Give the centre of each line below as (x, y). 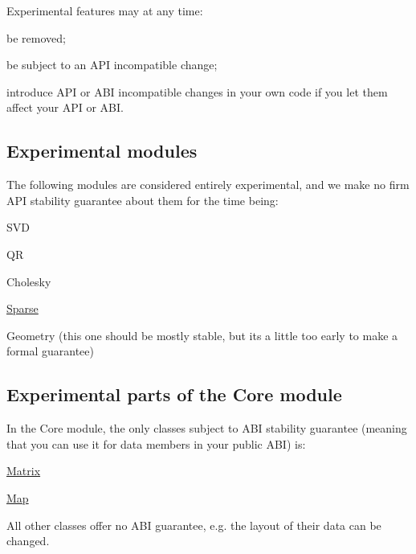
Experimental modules (102, 151)
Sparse (22, 308)
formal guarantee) (50, 351)
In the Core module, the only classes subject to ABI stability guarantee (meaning (207, 428)
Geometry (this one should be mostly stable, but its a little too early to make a (202, 335)
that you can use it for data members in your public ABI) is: (156, 443)
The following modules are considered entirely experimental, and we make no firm (208, 185)
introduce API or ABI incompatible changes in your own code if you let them (197, 91)
